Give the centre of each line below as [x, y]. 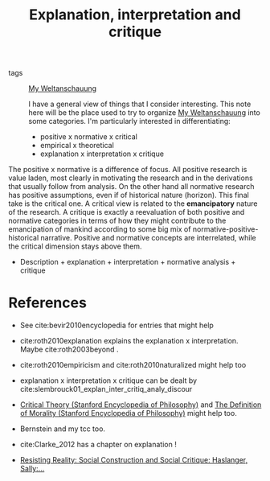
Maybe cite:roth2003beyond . [69, 349]
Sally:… [32, 469]
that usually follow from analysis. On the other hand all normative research [131, 187]
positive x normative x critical [89, 137]
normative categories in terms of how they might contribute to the [117, 221]
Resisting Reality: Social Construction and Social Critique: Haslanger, [134, 460]
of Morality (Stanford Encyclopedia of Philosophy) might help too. [128, 413]
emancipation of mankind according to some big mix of [100, 229]
